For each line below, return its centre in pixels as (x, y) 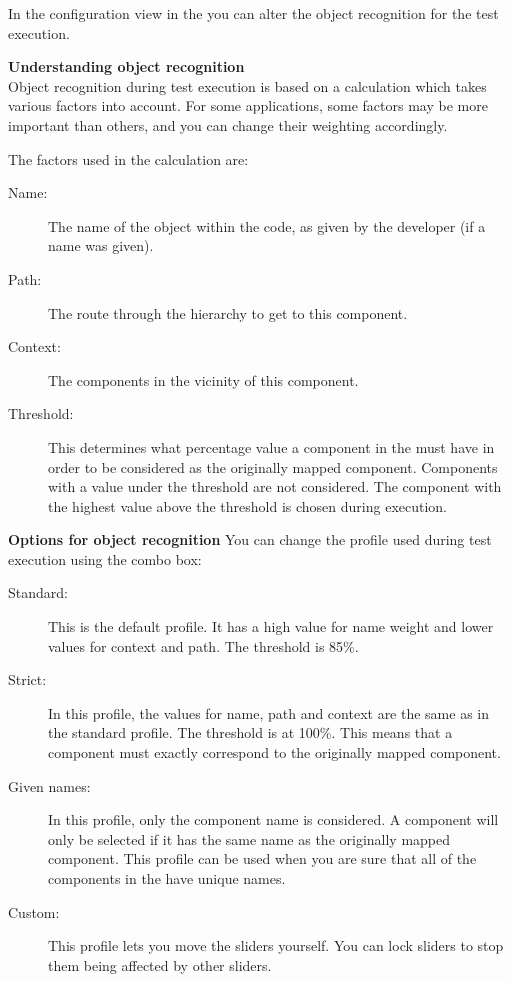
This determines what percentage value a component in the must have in (271, 446)
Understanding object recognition (126, 66)
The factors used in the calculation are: (128, 158)
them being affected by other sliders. (160, 964)
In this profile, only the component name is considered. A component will (273, 819)
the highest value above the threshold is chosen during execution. (247, 505)
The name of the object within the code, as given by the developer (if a (267, 225)
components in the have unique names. (167, 878)
